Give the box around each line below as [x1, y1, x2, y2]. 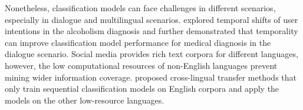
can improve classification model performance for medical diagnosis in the [5, 36, 271, 48]
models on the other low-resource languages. [5, 94, 164, 106]
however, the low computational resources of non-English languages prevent [5, 59, 278, 71]
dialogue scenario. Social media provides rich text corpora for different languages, [5, 48, 298, 60]
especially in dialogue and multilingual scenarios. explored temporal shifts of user [5, 13, 298, 25]
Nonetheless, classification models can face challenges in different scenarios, [5, 2, 276, 14]
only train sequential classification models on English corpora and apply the [5, 82, 279, 95]
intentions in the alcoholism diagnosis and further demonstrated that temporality [5, 25, 298, 37]
